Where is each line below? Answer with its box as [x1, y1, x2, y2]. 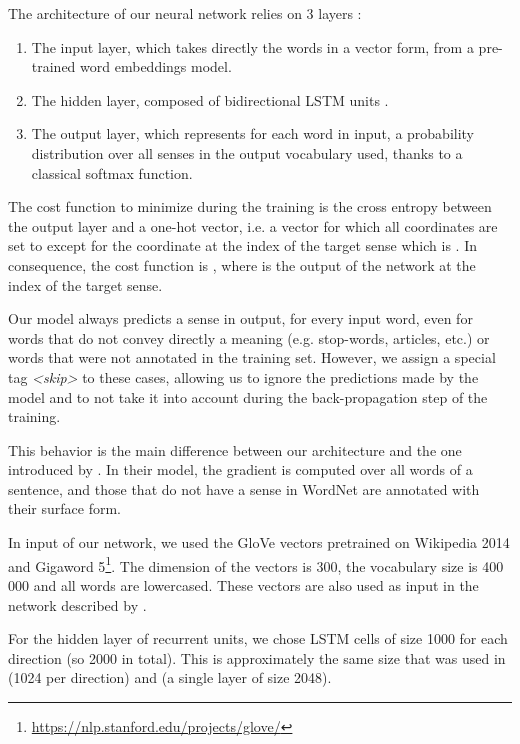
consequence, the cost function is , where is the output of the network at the [8, 254, 476, 275]
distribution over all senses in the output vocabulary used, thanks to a [31, 142, 463, 163]
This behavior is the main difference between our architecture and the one [8, 439, 462, 460]
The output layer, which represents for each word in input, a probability [31, 123, 474, 144]
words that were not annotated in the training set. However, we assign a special [8, 347, 496, 368]
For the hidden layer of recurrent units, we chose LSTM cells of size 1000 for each [8, 628, 508, 649]
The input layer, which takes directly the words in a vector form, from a [31, 36, 474, 57]
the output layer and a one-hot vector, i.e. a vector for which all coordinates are [8, 215, 498, 236]
